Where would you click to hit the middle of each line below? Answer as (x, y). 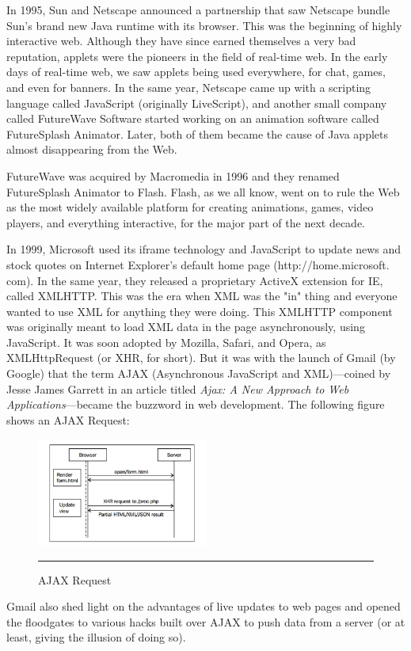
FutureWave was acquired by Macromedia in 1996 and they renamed (173, 175)
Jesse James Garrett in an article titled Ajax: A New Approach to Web (178, 388)
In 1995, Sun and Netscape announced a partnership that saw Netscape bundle (198, 10)
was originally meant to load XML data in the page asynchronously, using (186, 327)
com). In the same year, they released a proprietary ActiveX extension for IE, (195, 280)
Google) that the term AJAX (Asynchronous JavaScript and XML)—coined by (199, 373)
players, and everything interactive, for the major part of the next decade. (186, 222)
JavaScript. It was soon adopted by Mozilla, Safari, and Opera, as (166, 342)
